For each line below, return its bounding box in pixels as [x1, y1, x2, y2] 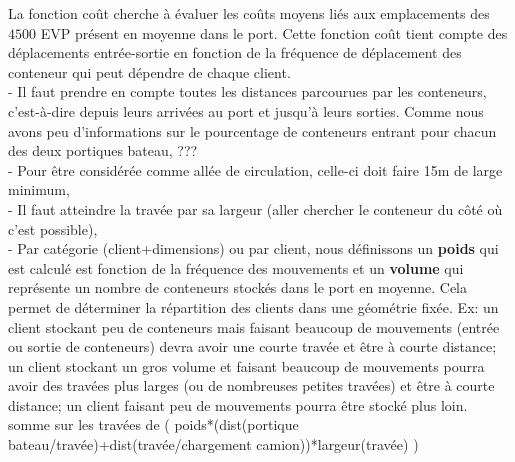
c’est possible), [8, 218, 98, 239]
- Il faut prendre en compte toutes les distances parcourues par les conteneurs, [8, 81, 487, 102]
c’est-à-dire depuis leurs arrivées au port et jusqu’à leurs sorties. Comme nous [8, 100, 484, 121]
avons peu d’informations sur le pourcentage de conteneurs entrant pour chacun [8, 120, 497, 141]
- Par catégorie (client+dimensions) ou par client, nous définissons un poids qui [8, 238, 499, 259]
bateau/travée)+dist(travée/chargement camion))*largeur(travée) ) [8, 434, 419, 455]
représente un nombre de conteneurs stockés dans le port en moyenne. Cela [8, 277, 468, 298]
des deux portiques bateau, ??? [8, 140, 198, 161]
